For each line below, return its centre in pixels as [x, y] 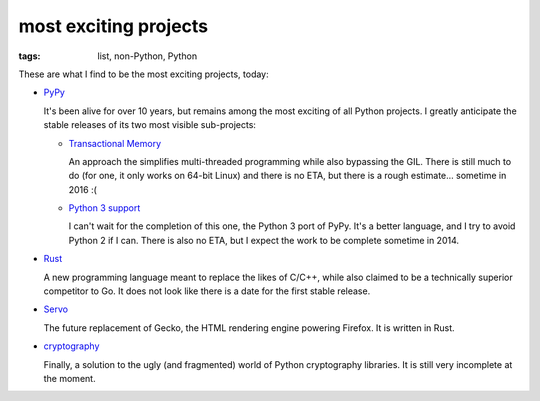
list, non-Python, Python [147, 56]
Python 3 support [104, 208]
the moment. [69, 378]
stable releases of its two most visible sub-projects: [150, 125]
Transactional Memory [115, 143]
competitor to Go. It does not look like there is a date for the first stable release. [207, 291]
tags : [29, 56]
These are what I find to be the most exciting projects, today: [143, 74]
